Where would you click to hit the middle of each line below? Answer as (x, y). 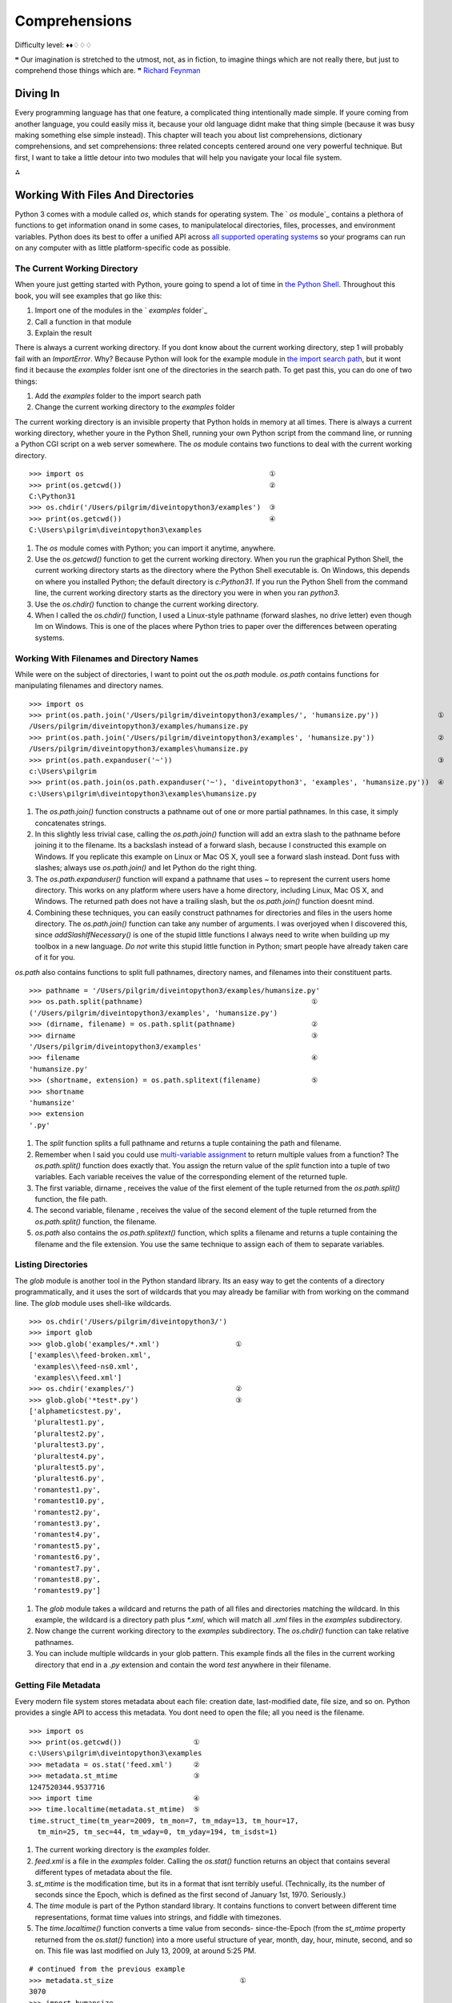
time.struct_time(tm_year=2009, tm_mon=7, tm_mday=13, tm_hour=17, (164, 1820)
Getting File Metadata (58, 1685)
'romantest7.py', (67, 1568)
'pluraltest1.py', (69, 1423)
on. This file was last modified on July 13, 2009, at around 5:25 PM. (146, 1951)
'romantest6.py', (67, 1557)
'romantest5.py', (67, 1546)
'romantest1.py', (67, 1489)
